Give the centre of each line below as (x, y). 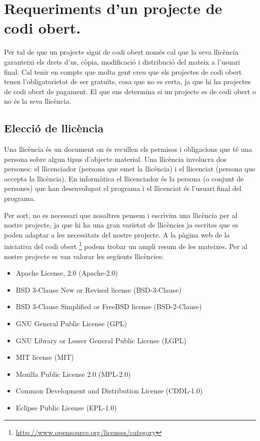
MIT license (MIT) (45, 357)
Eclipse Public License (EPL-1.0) (66, 408)
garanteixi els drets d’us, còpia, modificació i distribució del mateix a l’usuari (122, 61)
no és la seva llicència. (38, 101)
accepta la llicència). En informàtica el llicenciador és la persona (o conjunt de (124, 178)
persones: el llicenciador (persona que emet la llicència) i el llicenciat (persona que (130, 169)
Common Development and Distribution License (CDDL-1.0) (109, 391)
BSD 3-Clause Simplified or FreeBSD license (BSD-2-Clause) (109, 306)
